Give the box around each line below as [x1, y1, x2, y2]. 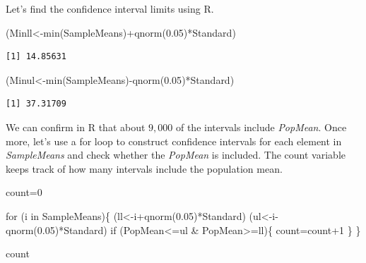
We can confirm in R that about [6, 119, 146, 134]
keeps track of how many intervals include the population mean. [6, 161, 283, 176]
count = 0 [6, 185, 42, 200]
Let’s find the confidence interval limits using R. [6, 1, 214, 16]
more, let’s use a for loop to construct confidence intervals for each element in [6, 133, 342, 148]
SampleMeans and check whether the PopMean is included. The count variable [6, 147, 346, 162]
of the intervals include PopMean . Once [175, 119, 347, 134]
